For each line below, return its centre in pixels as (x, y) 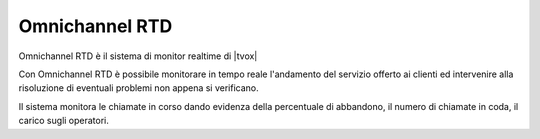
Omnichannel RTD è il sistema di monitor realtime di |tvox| (138, 56)
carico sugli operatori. (64, 121)
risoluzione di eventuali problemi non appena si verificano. (138, 88)
